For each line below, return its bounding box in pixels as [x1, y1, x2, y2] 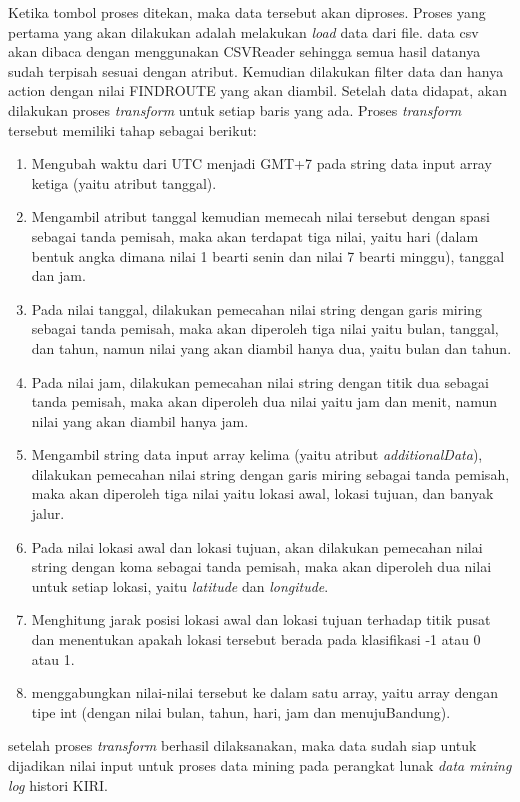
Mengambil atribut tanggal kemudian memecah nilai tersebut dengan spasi [31, 206, 490, 227]
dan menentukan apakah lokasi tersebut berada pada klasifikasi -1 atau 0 [31, 629, 481, 650]
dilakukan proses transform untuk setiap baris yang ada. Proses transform [8, 99, 462, 120]
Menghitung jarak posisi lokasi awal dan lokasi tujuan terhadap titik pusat [31, 609, 491, 630]
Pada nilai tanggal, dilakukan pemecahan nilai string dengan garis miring [31, 298, 482, 319]
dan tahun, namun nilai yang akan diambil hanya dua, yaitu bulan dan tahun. [31, 337, 512, 358]
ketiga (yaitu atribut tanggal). [31, 172, 217, 193]
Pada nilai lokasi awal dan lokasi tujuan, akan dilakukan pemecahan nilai [31, 536, 483, 557]
